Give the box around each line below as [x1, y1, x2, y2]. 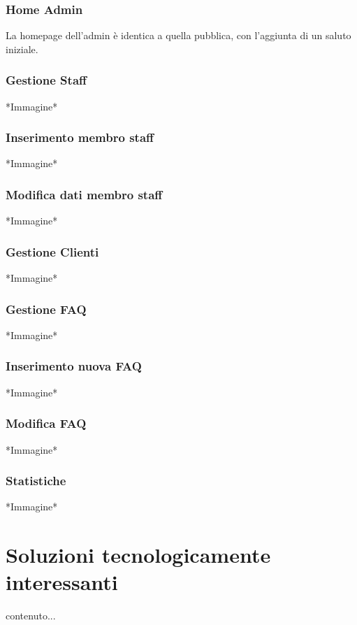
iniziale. [6, 41, 38, 56]
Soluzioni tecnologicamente [6, 540, 271, 569]
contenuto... [6, 608, 56, 623]
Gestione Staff [6, 71, 87, 89]
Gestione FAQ [6, 300, 87, 317]
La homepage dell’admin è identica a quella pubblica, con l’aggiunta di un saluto [6, 28, 351, 43]
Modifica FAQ [6, 415, 87, 432]
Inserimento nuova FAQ [6, 357, 142, 375]
